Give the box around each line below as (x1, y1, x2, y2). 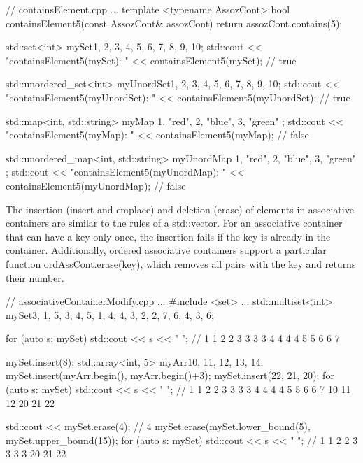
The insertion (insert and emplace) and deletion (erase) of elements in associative (6, 201, 354, 216)
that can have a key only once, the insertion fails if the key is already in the (6, 229, 331, 243)
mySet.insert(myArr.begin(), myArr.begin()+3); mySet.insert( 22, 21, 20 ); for (6, 368, 334, 383)
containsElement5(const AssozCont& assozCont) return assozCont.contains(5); (6, 15, 343, 30)
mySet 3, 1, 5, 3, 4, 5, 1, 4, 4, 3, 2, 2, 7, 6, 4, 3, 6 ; (6, 307, 214, 322)
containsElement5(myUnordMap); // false (6, 178, 186, 192)
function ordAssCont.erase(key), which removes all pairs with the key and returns (6, 256, 356, 271)
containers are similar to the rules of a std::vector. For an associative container (6, 215, 343, 230)
